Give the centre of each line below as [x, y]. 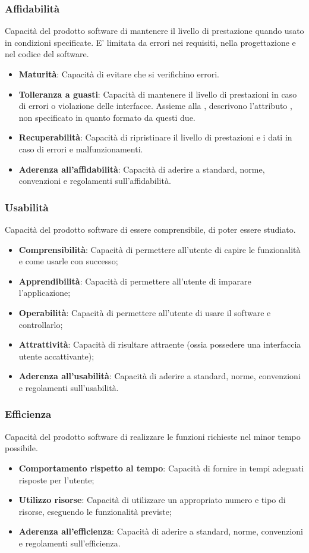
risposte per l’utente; [56, 479]
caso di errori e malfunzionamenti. [81, 149]
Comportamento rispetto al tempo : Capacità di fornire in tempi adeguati [161, 468]
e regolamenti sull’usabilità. [69, 387]
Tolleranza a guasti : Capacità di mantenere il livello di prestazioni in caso [158, 94]
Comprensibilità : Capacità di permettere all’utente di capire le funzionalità [160, 249]
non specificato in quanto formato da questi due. [107, 117]
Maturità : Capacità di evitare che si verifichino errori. [119, 74]
